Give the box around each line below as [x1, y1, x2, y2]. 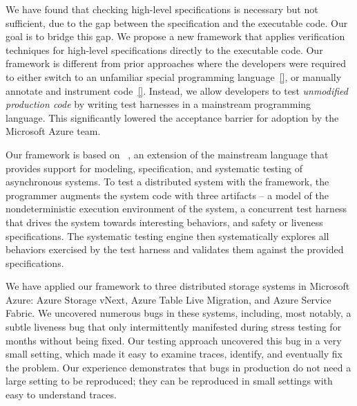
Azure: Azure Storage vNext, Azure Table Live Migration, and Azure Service [6, 292, 331, 306]
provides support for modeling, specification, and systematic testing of [6, 160, 302, 175]
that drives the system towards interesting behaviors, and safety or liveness [6, 214, 323, 229]
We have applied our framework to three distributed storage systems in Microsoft [6, 279, 350, 293]
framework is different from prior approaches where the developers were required [6, 56, 347, 71]
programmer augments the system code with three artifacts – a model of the [6, 187, 329, 202]
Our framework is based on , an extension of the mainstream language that [6, 147, 329, 161]
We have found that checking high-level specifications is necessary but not [6, 2, 318, 16]
